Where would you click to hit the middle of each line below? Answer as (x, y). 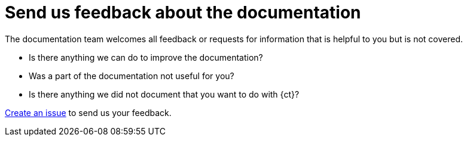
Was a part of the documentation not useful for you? (132, 76)
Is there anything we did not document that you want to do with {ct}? (164, 94)
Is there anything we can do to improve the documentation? (146, 57)
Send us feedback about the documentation (183, 12)
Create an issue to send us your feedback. (88, 112)
